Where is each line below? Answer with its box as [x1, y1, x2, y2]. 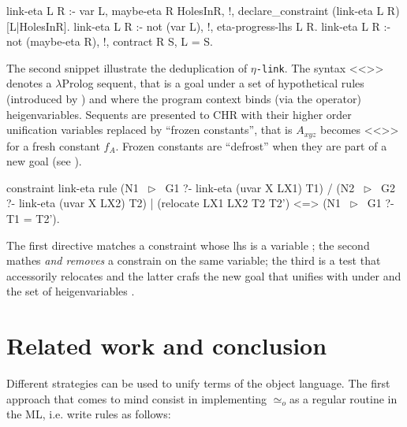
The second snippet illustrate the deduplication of [6, 59, 248, 76]
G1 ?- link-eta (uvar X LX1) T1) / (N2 [165, 179, 355, 195]
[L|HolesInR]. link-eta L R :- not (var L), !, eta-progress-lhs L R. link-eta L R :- [6, 17, 391, 34]
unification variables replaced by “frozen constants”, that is [6, 121, 293, 138]
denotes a [6, 75, 52, 91]
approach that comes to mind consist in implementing [6, 390, 267, 407]
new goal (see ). [6, 153, 82, 169]
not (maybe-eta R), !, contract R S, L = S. [6, 33, 213, 50]
